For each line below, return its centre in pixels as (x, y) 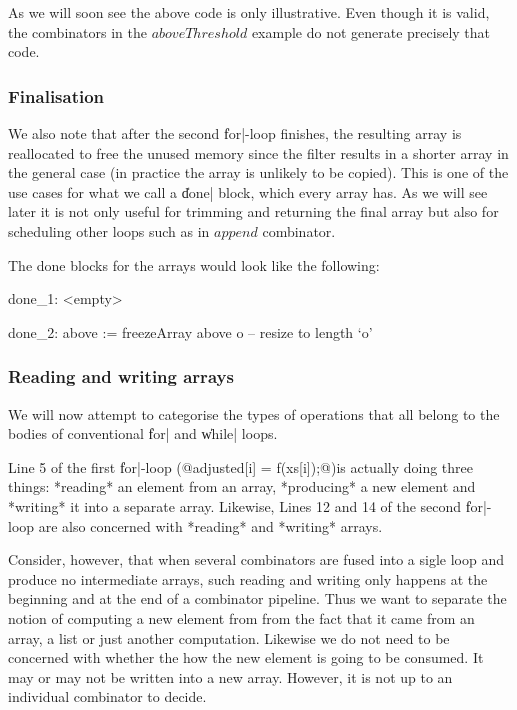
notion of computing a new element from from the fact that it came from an (241, 617)
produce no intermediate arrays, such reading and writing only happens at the (248, 578)
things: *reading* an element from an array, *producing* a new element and (242, 486)
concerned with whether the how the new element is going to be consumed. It (246, 657)
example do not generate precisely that (371, 31)
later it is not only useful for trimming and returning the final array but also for (253, 211)
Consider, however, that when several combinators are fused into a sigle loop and (256, 559)
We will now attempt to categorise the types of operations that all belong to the (254, 413)
